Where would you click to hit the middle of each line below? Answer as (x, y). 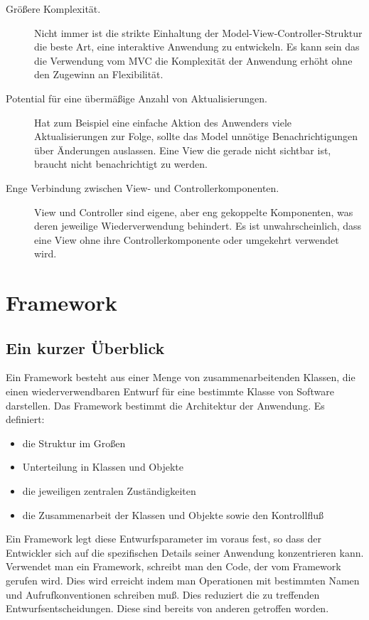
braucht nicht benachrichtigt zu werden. (121, 164)
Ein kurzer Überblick (85, 347)
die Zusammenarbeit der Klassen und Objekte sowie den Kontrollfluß (173, 514)
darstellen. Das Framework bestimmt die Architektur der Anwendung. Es (165, 405)
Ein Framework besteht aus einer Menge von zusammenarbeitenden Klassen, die (181, 377)
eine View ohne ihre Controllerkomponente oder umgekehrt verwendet (187, 239)
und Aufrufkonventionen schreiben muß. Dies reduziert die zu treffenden (163, 594)
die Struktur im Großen (74, 443)
